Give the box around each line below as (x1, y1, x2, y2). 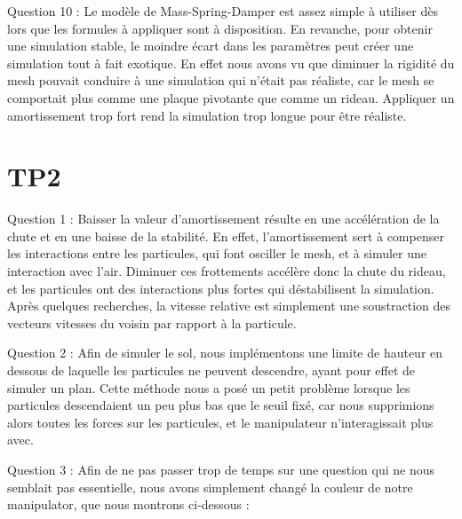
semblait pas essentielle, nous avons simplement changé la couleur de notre (7, 477, 413, 496)
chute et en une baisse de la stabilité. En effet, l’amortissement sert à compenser (7, 226, 444, 245)
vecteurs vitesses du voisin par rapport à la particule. (7, 313, 297, 332)
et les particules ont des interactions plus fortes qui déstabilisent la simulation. (7, 279, 434, 297)
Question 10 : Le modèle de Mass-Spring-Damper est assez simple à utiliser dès (7, 2, 438, 20)
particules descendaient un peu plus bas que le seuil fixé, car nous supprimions (7, 396, 434, 414)
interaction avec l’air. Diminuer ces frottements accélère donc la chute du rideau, (7, 262, 446, 280)
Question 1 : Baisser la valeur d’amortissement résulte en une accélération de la (7, 209, 440, 228)
